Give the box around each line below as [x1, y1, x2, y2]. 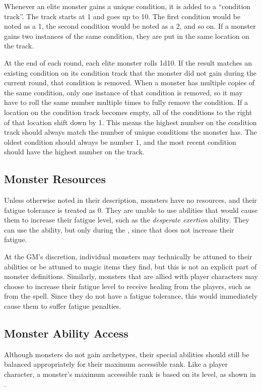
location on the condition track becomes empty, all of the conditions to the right [4, 106, 252, 117]
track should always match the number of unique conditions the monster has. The [4, 127, 257, 137]
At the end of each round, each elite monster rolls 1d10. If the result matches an [4, 57, 252, 68]
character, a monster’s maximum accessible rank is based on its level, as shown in [4, 369, 256, 379]
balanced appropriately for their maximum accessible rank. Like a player [4, 359, 228, 369]
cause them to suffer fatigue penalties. [4, 301, 121, 311]
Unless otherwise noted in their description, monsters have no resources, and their [4, 195, 257, 205]
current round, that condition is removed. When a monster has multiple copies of [4, 77, 255, 88]
